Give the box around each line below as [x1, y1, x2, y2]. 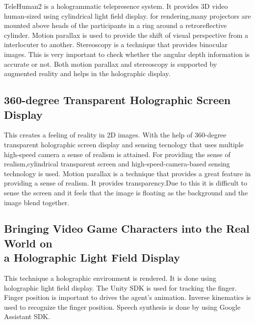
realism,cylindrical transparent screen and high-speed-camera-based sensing [4, 159, 230, 169]
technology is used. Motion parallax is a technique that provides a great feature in [4, 168, 251, 178]
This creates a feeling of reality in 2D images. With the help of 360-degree [4, 130, 227, 140]
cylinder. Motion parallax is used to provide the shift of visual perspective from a [4, 29, 249, 40]
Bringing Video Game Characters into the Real [4, 221, 250, 236]
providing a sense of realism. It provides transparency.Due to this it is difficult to [4, 178, 247, 188]
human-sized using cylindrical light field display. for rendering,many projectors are [4, 10, 251, 21]
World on [4, 235, 52, 250]
